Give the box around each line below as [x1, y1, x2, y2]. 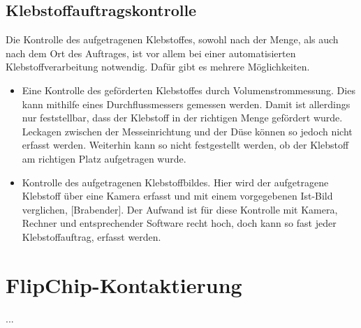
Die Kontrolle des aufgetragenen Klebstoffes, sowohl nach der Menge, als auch [6, 32, 339, 47]
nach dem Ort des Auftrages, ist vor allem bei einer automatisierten [6, 45, 296, 60]
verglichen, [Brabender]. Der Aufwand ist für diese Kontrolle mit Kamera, [22, 202, 338, 216]
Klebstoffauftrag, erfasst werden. [22, 229, 161, 244]
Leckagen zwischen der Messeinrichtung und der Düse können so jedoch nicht [22, 124, 353, 138]
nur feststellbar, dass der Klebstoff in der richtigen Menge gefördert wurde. [22, 110, 343, 125]
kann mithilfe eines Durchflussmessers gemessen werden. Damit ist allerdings [22, 96, 351, 111]
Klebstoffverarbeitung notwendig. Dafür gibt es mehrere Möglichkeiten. [6, 59, 310, 74]
